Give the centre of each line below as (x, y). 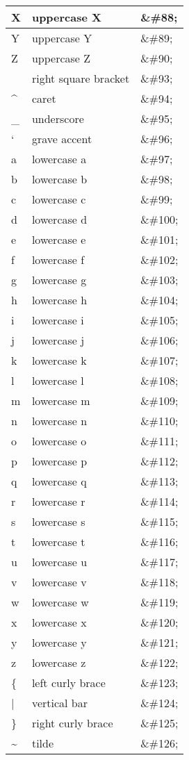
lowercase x (59, 622)
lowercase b (59, 179)
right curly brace (72, 723)
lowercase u (59, 562)
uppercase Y (62, 38)
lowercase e (59, 239)
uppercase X (66, 17)
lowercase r (58, 501)
